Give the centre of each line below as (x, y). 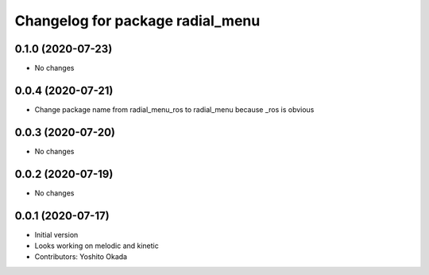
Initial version (56, 234)
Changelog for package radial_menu (137, 21)
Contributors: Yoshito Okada (81, 257)
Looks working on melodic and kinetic (97, 246)
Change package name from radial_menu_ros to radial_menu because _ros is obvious (174, 109)
